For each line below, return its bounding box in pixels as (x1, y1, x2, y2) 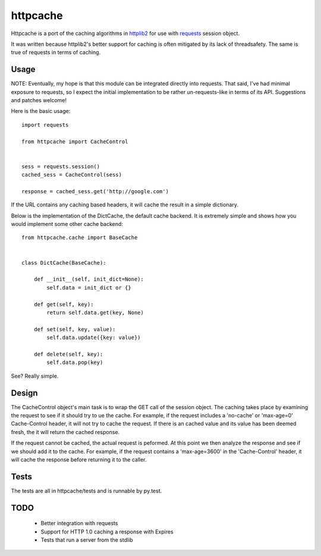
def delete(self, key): (33, 351, 103, 357)
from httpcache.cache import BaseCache (21, 234, 138, 241)
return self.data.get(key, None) (46, 309, 144, 316)
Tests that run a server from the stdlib (40, 536, 133, 544)
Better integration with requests (40, 520, 118, 527)
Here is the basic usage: (11, 108, 71, 115)
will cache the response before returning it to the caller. (11, 456, 147, 463)
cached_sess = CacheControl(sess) (21, 171, 122, 178)
